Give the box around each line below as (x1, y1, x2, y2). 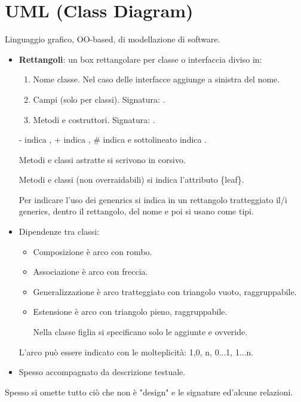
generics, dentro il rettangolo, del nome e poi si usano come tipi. (19, 205, 254, 217)
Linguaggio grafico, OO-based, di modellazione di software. (5, 33, 220, 45)
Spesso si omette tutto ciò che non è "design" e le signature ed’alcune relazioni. (5, 385, 293, 398)
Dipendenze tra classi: (19, 225, 99, 238)
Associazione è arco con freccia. (33, 265, 148, 278)
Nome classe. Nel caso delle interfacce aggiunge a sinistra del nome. (33, 73, 280, 85)
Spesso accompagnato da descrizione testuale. (19, 366, 186, 378)
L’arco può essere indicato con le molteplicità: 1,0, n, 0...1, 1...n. (19, 345, 254, 358)
